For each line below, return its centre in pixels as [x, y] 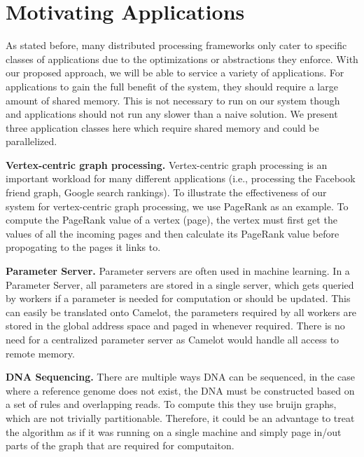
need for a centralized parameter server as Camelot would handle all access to [173, 339]
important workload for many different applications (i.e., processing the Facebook [181, 178]
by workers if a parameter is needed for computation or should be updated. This [178, 298]
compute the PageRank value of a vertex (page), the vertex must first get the [171, 220]
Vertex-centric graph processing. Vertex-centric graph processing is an [167, 164]
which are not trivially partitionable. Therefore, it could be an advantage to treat [180, 417]
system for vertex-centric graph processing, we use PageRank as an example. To [177, 206]
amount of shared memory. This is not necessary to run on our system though [173, 100]
